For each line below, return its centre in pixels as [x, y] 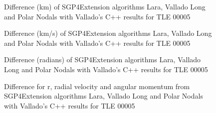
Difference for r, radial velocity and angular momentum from [97, 86]
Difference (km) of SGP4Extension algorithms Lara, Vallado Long [105, 6]
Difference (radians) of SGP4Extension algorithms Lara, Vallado [103, 59]
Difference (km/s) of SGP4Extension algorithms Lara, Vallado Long [108, 33]
